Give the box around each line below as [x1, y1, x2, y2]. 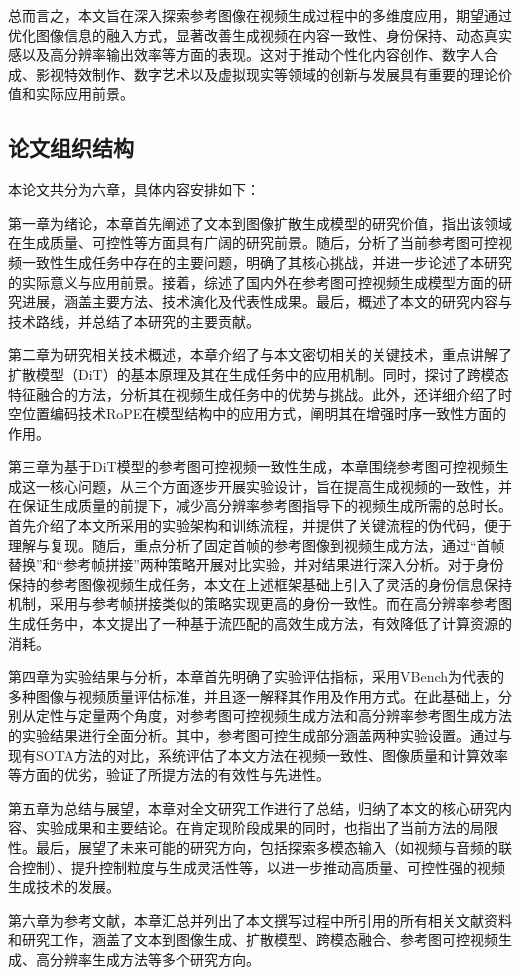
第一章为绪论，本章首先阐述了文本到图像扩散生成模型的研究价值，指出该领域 [8, 212, 512, 233]
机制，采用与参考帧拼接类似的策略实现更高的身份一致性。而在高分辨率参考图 [8, 593, 512, 614]
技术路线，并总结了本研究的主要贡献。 [8, 310, 260, 331]
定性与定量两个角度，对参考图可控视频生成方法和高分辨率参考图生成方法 [35, 705, 512, 726]
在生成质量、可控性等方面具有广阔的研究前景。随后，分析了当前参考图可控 [8, 232, 498, 253]
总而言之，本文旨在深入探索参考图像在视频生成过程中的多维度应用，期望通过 [8, 5, 512, 25]
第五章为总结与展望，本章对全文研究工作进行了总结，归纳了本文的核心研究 [8, 797, 498, 818]
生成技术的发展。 [8, 876, 120, 897]
